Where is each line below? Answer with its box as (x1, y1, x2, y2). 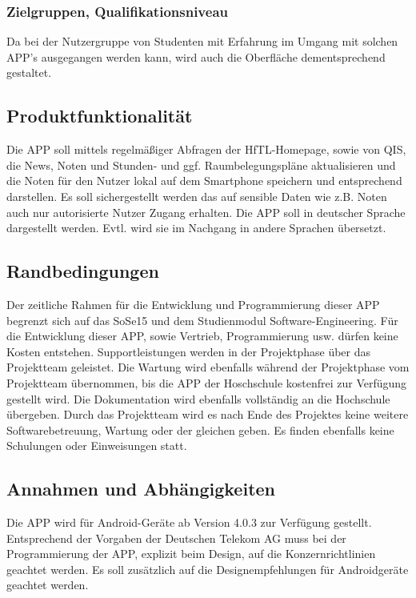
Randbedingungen (6, 259, 159, 283)
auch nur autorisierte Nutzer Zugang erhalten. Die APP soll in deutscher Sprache (6, 203, 406, 220)
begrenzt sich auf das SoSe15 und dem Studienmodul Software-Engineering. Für (6, 311, 398, 328)
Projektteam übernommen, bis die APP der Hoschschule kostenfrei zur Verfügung (6, 374, 407, 391)
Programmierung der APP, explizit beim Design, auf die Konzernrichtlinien (6, 545, 376, 562)
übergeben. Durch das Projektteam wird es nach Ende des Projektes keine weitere (6, 406, 409, 423)
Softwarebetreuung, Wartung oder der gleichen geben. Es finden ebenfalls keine (6, 421, 394, 438)
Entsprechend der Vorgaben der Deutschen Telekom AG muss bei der (6, 529, 346, 546)
